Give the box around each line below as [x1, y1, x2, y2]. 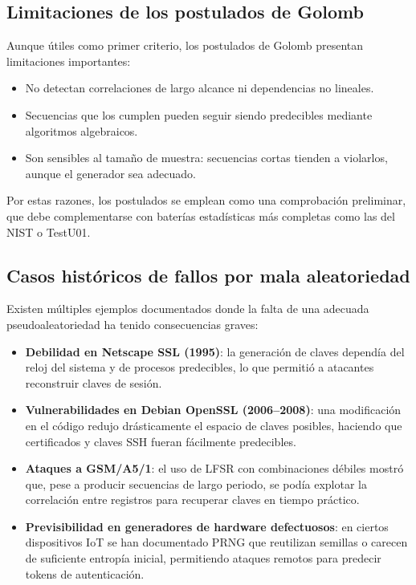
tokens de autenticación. [25, 565, 145, 582]
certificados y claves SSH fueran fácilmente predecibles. [25, 433, 296, 449]
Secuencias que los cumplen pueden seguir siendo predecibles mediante [25, 106, 373, 123]
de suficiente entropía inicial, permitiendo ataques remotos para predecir [25, 550, 381, 567]
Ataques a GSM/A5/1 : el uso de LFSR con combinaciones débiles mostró [25, 460, 404, 477]
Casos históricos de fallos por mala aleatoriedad [6, 262, 410, 287]
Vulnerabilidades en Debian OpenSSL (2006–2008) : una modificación [25, 401, 402, 418]
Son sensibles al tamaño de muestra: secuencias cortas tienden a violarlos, [25, 149, 388, 166]
